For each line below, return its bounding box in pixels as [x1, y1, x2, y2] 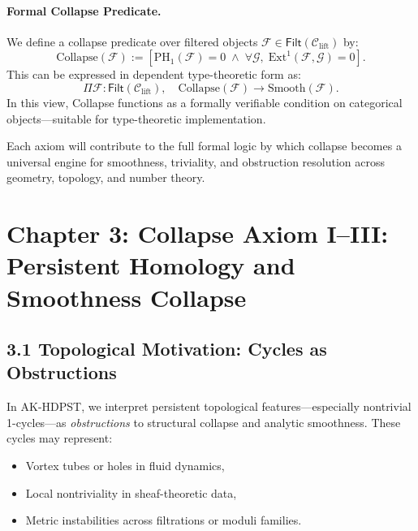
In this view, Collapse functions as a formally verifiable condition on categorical [6, 93, 403, 110]
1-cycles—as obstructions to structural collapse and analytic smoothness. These [6, 413, 401, 430]
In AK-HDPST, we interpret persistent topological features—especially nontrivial [6, 398, 412, 415]
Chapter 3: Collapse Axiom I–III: [6, 217, 389, 250]
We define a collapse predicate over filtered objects [6, 32, 258, 50]
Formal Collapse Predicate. [6, 2, 162, 19]
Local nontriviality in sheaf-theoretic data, [25, 484, 237, 501]
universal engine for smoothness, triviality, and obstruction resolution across [6, 153, 386, 170]
